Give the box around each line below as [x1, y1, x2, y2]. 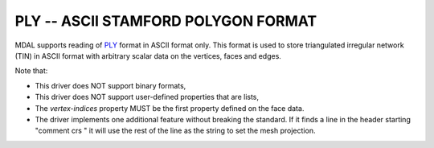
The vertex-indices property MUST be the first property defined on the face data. [35, 103, 305, 113]
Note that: [14, 66, 48, 76]
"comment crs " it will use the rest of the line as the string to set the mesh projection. [35, 125, 316, 136]
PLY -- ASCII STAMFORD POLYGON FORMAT [14, 12, 317, 30]
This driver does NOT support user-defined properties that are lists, [35, 92, 260, 102]
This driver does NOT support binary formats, [35, 80, 186, 90]
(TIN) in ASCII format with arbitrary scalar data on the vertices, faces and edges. [14, 51, 281, 60]
